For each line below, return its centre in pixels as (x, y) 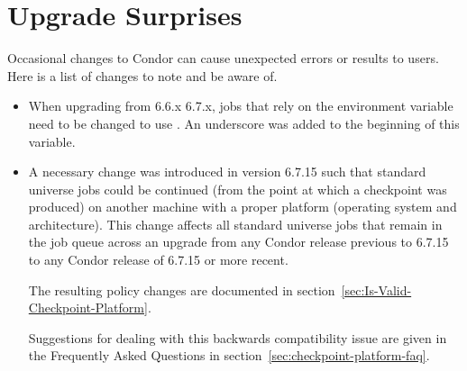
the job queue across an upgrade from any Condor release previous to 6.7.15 (238, 242)
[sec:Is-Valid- (376, 290)
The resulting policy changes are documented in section (182, 290)
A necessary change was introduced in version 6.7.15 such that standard (227, 172)
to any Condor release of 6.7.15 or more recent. (158, 260)
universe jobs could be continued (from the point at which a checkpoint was (238, 189)
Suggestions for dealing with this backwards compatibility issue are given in (238, 337)
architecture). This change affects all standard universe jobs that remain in (235, 224)
